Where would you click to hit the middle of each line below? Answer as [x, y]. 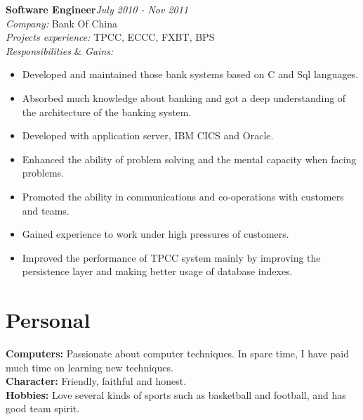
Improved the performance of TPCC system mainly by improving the [171, 257]
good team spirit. [43, 408]
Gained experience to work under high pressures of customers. [156, 234]
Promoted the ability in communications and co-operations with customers [183, 196]
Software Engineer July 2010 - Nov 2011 [97, 9]
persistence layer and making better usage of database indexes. [157, 271]
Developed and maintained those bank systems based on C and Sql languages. [190, 74]
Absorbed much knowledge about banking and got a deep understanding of [184, 97]
